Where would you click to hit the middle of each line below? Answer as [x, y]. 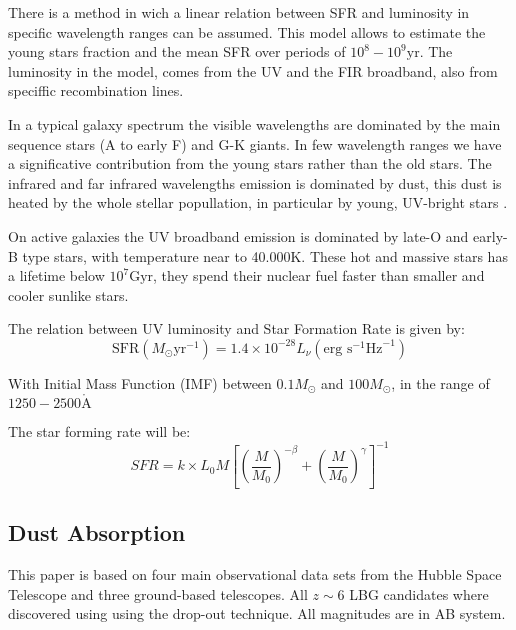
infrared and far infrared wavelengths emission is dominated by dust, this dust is [255, 182]
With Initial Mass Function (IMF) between [140, 382]
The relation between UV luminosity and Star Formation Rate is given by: [236, 328]
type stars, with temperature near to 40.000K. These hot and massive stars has [265, 255]
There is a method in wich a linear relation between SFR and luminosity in [239, 12]
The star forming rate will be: [99, 430]
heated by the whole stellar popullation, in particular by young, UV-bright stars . [258, 202]
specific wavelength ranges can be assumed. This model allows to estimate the [247, 31]
